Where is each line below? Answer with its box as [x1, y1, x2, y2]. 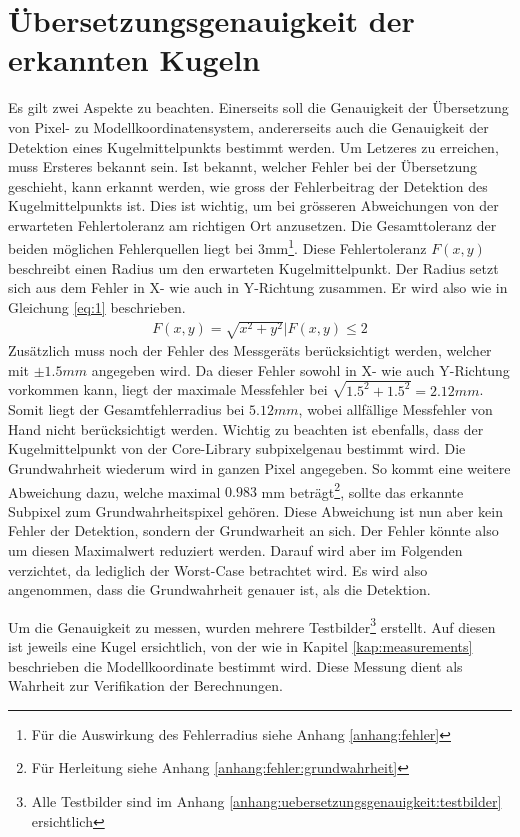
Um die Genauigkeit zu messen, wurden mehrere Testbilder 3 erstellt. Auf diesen [8, 613, 496, 637]
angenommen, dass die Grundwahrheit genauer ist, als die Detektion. [8, 579, 431, 600]
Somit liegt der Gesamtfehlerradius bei [8, 399, 245, 420]
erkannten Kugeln [8, 39, 261, 80]
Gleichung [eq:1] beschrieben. [8, 296, 186, 317]
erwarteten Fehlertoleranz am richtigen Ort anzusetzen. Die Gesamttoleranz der [8, 214, 497, 235]
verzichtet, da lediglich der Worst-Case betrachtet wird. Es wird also [8, 559, 428, 580]
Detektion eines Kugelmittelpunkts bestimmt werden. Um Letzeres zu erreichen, [8, 136, 499, 157]
